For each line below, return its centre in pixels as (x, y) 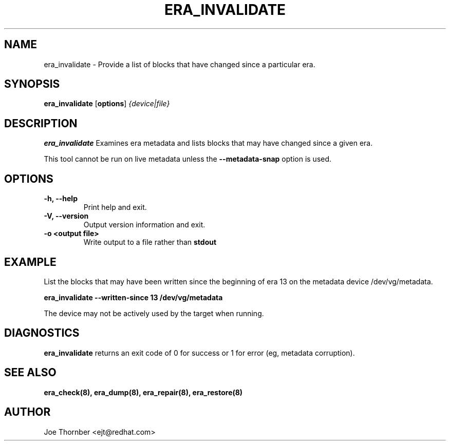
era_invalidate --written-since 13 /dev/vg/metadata (133, 297)
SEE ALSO (30, 373)
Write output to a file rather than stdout (150, 242)
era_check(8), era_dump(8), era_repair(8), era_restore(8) (143, 392)
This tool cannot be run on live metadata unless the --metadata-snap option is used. (188, 159)
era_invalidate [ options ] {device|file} (107, 104)
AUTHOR (27, 412)
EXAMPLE (30, 262)
